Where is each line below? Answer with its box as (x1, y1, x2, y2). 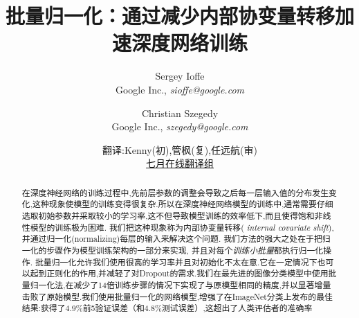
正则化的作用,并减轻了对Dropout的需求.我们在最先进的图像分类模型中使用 (46, 267, 329, 279)
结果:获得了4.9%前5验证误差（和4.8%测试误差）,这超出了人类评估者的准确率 (21, 302, 313, 314)
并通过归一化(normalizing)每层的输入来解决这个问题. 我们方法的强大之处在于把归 (21, 233, 331, 245)
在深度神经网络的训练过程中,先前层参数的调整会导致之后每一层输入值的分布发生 (21, 186, 329, 198)
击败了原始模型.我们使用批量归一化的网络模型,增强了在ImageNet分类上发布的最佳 (21, 290, 333, 302)
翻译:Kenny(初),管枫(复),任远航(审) (102, 142, 258, 157)
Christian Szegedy (141, 105, 219, 120)
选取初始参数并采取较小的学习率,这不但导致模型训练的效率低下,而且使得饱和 (21, 209, 315, 221)
